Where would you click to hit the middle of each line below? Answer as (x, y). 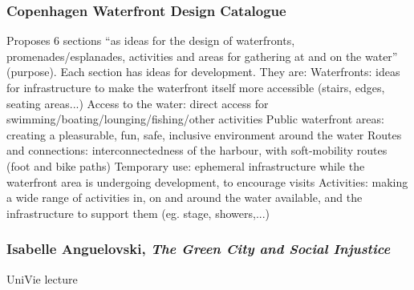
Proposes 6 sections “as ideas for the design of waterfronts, (151, 40)
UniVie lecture (42, 278)
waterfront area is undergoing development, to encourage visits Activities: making (207, 181)
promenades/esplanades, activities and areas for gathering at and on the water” (202, 56)
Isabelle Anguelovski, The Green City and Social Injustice (199, 249)
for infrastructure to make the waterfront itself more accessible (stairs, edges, (196, 87)
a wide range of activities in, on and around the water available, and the (185, 197)
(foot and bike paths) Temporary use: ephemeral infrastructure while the (186, 165)
